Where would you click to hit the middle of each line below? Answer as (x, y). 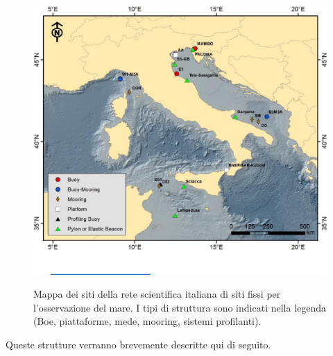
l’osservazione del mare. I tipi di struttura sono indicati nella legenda (180, 307)
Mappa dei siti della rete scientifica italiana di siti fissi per (157, 294)
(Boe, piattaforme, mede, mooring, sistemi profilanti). (147, 321)
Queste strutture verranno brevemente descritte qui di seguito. (138, 344)
